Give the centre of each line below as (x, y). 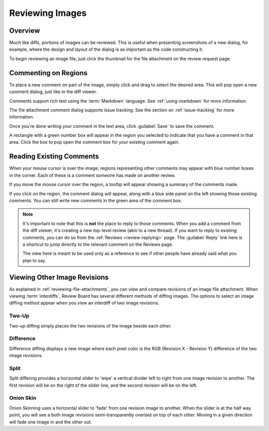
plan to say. (35, 260)
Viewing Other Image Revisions (59, 277)
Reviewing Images (48, 13)
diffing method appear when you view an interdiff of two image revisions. (84, 303)
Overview (25, 31)
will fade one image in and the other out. (51, 422)
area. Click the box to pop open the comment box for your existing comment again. (94, 142)
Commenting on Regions (48, 73)
